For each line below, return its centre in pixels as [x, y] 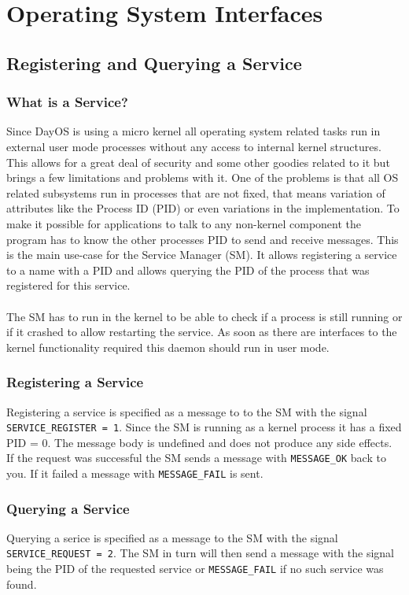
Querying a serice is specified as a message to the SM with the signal [172, 537]
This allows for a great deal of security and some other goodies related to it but [198, 162]
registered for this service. [68, 285]
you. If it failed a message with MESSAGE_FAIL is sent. [135, 473]
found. [22, 584]
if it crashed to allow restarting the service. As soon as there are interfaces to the [202, 332]
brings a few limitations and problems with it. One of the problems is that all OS [203, 177]
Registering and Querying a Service [154, 63]
